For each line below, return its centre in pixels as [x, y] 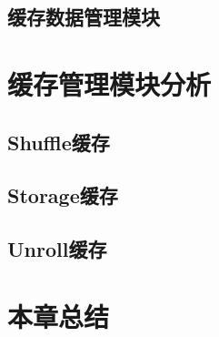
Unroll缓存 [57, 249]
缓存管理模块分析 [109, 83]
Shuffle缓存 [59, 142]
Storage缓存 [63, 195]
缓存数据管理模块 [84, 17]
